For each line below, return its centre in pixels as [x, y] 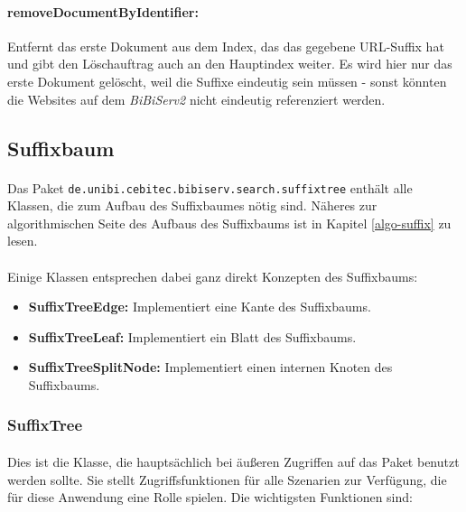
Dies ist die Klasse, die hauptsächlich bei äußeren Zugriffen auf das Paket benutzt [233, 461]
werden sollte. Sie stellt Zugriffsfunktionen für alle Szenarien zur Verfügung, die [227, 479]
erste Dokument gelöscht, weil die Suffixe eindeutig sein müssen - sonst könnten [227, 81]
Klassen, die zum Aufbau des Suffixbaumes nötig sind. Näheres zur [192, 205]
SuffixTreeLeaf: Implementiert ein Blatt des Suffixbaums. [192, 336]
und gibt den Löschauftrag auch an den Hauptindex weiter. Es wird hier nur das [230, 64]
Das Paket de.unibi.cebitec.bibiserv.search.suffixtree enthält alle [210, 187]
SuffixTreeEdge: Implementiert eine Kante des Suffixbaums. [200, 307]
